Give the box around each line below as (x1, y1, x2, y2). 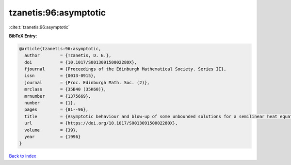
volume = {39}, (24, 127, 79, 133)
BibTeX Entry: (9, 33, 37, 39)
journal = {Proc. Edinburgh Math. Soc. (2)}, (24, 80, 150, 85)
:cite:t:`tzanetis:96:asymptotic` (9, 24, 70, 30)
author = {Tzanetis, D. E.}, (24, 53, 112, 58)
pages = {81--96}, (24, 107, 89, 112)
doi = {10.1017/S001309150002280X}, (24, 60, 137, 65)
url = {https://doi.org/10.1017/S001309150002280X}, (24, 120, 178, 126)
